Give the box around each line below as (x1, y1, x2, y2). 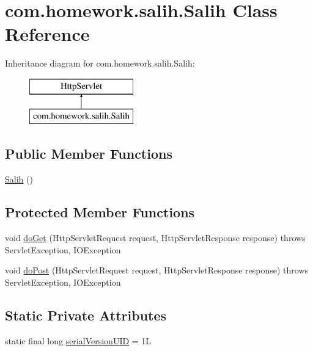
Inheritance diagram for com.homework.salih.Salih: (5, 57, 195, 70)
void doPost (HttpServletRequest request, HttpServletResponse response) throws (5, 264, 309, 277)
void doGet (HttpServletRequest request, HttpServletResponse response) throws (5, 231, 306, 244)
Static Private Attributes (5, 305, 167, 324)
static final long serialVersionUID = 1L (5, 334, 152, 347)
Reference (5, 21, 90, 46)
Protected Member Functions (5, 203, 195, 222)
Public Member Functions (5, 144, 172, 163)
